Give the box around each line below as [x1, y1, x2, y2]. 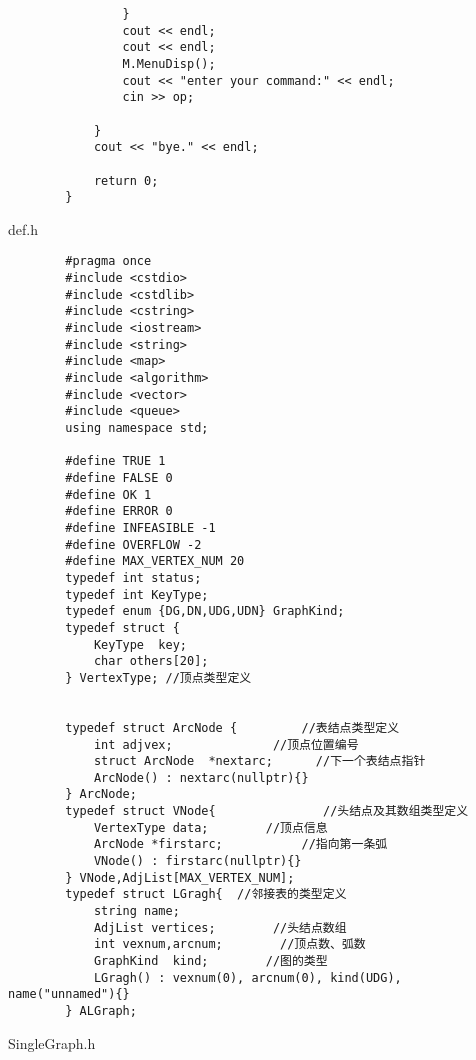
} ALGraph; [65, 1004, 137, 1018]
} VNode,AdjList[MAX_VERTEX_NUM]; [65, 870, 295, 885]
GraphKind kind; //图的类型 [93, 954, 328, 969]
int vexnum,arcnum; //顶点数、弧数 [93, 937, 366, 952]
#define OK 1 [65, 487, 152, 502]
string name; [93, 904, 180, 919]
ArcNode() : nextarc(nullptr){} [93, 770, 309, 785]
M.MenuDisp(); [122, 56, 216, 71]
